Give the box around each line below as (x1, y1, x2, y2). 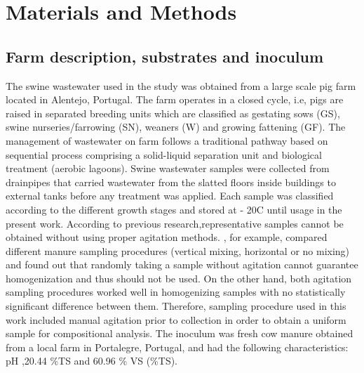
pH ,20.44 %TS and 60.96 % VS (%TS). (6, 353, 177, 368)
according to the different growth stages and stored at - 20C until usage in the (6, 202, 342, 216)
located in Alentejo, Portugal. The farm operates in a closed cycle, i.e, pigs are (6, 92, 344, 107)
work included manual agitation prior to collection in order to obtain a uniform (6, 312, 346, 327)
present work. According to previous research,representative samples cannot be (6, 216, 344, 230)
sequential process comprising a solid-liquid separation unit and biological (6, 147, 322, 162)
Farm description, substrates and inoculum (6, 45, 324, 67)
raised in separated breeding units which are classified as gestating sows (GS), (6, 105, 340, 120)
